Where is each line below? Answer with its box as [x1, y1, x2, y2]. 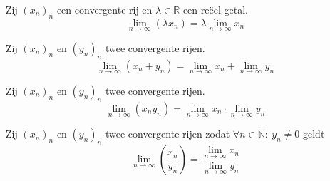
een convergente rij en [56, 2, 153, 16]
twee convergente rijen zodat [105, 126, 230, 141]
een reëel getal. [182, 2, 248, 16]
